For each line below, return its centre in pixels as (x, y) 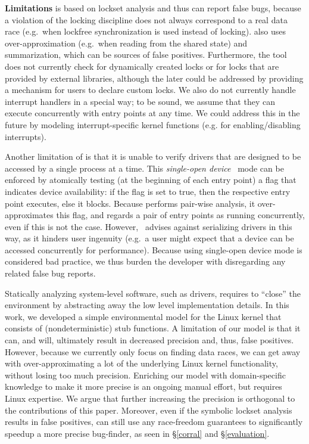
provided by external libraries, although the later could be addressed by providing (154, 78)
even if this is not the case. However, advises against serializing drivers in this (149, 226)
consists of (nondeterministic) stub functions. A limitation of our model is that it (153, 328)
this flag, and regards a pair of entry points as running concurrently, (180, 215)
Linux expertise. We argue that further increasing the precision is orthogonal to (150, 398)
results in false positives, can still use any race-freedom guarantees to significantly (154, 422)
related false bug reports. (50, 273)
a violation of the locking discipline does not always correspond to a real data (146, 19)
